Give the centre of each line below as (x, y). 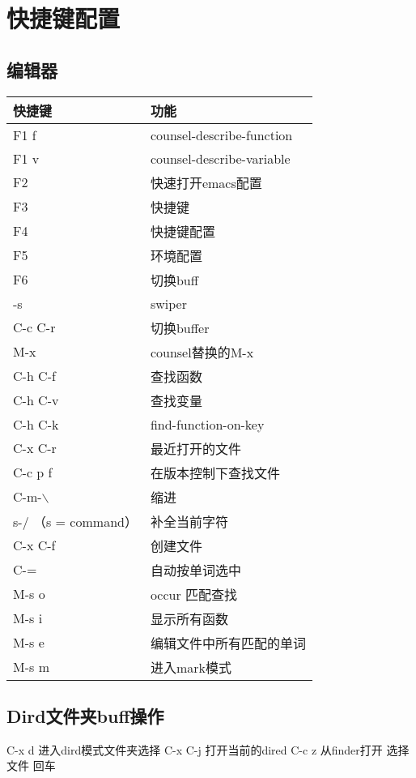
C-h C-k (36, 424)
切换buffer (180, 327)
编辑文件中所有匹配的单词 (228, 643)
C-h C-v (36, 400)
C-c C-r (34, 327)
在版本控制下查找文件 (215, 472)
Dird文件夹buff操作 (85, 715)
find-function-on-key (207, 424)
